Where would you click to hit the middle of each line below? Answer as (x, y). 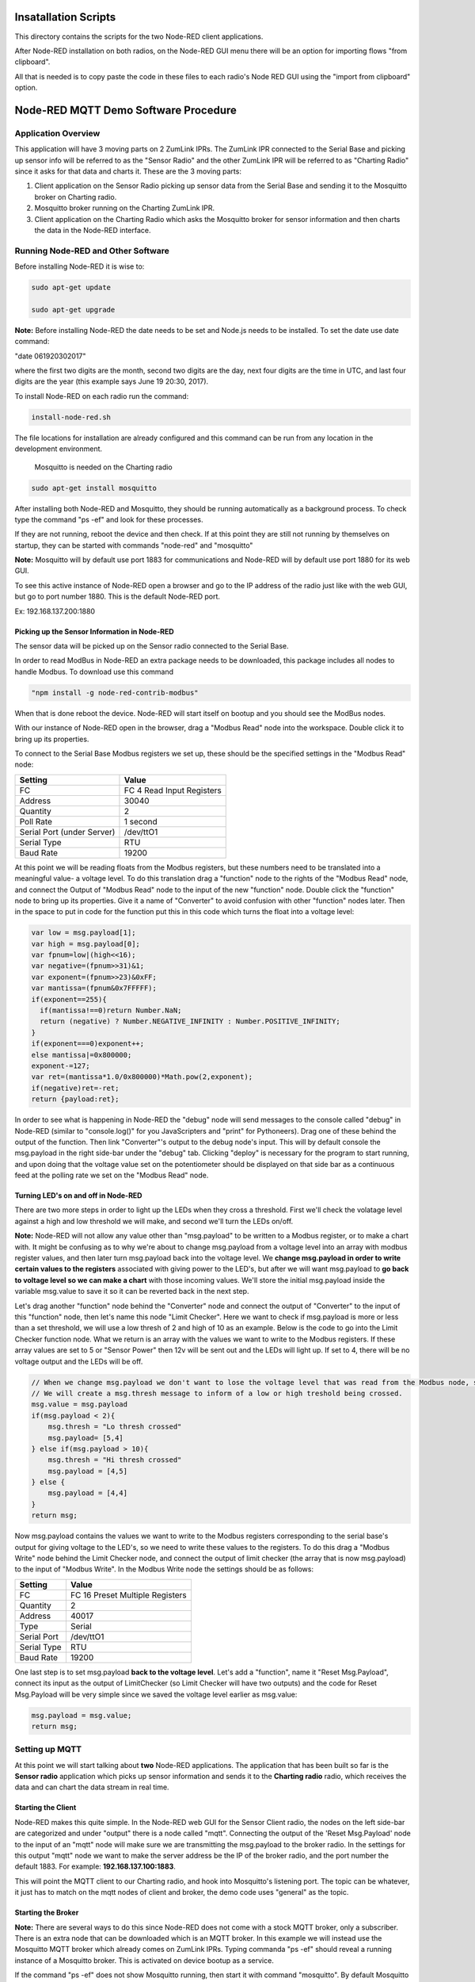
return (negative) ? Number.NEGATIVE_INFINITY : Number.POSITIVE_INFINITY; (190, 1022)
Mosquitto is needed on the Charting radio (104, 467)
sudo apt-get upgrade (73, 310)
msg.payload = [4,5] (88, 1471)
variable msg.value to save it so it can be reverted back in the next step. (132, 1291)
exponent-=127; (61, 1066)
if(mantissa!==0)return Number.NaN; (111, 1010)
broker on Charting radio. (76, 197)
